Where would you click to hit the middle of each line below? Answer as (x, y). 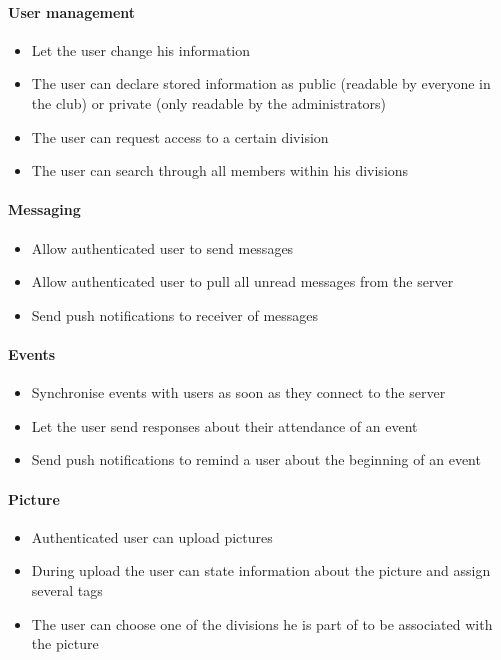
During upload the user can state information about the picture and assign (261, 570)
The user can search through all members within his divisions (220, 170)
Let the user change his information (140, 49)
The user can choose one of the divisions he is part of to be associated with (262, 623)
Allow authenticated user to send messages (162, 247)
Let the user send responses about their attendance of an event (224, 425)
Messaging (44, 209)
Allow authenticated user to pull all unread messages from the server (242, 281)
